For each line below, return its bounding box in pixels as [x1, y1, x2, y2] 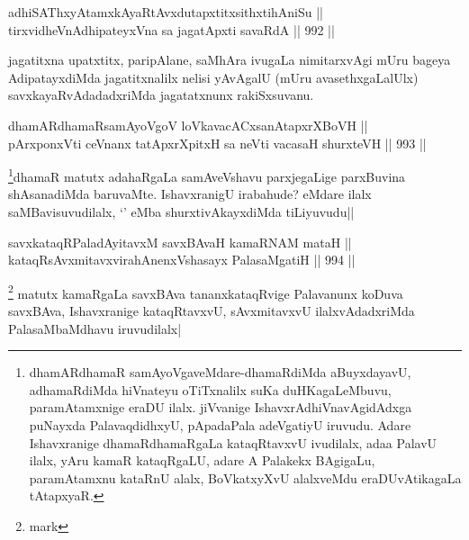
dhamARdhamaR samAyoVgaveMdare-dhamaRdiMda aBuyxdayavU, [29, 363, 411, 382]
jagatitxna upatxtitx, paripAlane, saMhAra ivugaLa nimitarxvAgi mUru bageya [8, 50, 451, 69]
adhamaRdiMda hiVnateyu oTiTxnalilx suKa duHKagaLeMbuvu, [29, 380, 392, 399]
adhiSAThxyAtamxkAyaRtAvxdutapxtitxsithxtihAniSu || [8, 3, 323, 21]
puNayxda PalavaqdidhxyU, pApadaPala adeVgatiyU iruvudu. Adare [29, 416, 411, 434]
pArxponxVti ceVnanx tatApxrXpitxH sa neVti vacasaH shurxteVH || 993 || [8, 133, 427, 152]
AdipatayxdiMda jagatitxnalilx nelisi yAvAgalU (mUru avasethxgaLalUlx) [8, 67, 419, 86]
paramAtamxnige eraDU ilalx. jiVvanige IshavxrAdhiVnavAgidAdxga [29, 398, 412, 417]
